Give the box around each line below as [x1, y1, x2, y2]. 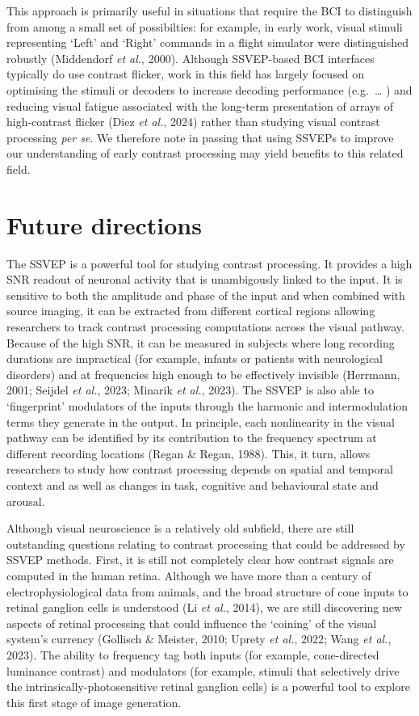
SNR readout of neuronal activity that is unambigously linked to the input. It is [6, 271, 403, 288]
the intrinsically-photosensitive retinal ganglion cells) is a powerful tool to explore [6, 678, 410, 695]
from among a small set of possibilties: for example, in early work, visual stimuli [6, 18, 403, 35]
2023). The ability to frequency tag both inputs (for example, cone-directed [6, 646, 379, 663]
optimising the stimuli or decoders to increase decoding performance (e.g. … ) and [6, 81, 413, 98]
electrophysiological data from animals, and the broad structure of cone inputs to [6, 583, 409, 600]
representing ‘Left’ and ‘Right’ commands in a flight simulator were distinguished [6, 34, 409, 51]
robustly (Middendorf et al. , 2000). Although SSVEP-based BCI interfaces [6, 49, 375, 66]
